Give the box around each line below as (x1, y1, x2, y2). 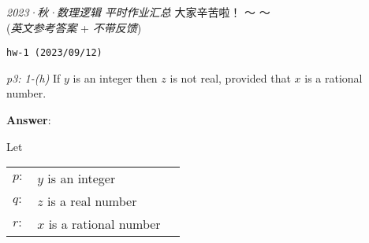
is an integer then (73, 69, 158, 86)
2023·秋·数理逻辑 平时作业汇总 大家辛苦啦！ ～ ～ (6, 4, 270, 20)
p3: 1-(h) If (6, 69, 61, 86)
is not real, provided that (170, 69, 291, 86)
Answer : (6, 112, 51, 128)
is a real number (47, 192, 137, 211)
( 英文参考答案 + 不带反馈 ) (6, 19, 142, 35)
